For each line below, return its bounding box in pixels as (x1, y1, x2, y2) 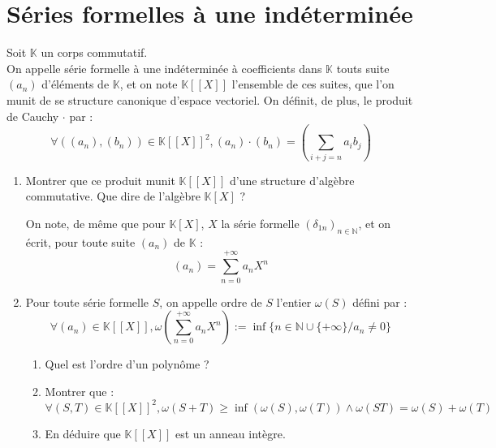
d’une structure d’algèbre (230, 171, 355, 188)
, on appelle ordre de (159, 293, 262, 310)
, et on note (119, 75, 178, 93)
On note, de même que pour (25, 215, 166, 231)
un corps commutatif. (41, 44, 148, 61)
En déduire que (45, 424, 121, 442)
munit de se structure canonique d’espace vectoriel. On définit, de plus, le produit (6, 91, 413, 108)
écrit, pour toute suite (25, 233, 136, 250)
